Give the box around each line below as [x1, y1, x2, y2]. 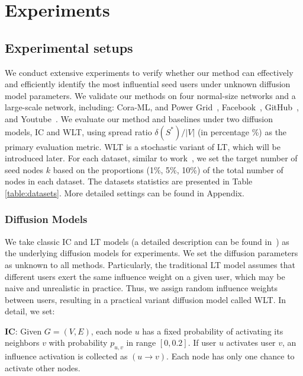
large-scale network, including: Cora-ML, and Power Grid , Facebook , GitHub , [5, 101, 299, 113]
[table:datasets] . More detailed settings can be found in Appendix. [5, 186, 244, 199]
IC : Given [5, 324, 42, 337]
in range [126, 336, 156, 349]
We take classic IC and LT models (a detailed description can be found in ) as [5, 235, 289, 247]
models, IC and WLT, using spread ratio [5, 125, 152, 138]
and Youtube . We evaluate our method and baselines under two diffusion [5, 112, 273, 125]
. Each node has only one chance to [166, 350, 295, 362]
